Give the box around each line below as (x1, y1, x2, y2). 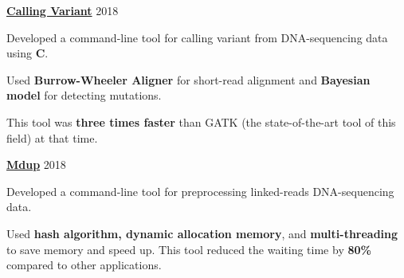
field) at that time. (6, 129, 98, 146)
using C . (6, 45, 49, 61)
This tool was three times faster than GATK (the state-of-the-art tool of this (6, 113, 396, 130)
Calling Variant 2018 (6, 2, 119, 18)
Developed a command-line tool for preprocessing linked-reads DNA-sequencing (6, 182, 394, 199)
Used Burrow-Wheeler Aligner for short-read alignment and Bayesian (6, 71, 371, 88)
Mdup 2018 (6, 156, 66, 173)
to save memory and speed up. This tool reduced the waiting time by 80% (6, 241, 371, 257)
